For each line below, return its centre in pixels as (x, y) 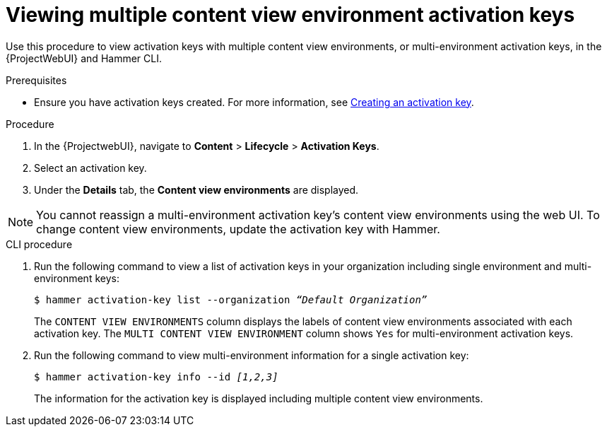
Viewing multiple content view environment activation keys (290, 15)
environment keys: (77, 278)
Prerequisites (36, 80)
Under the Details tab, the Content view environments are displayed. (196, 189)
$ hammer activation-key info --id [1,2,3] (156, 376)
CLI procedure (39, 244)
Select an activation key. (90, 168)
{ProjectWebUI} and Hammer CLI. (84, 58)
